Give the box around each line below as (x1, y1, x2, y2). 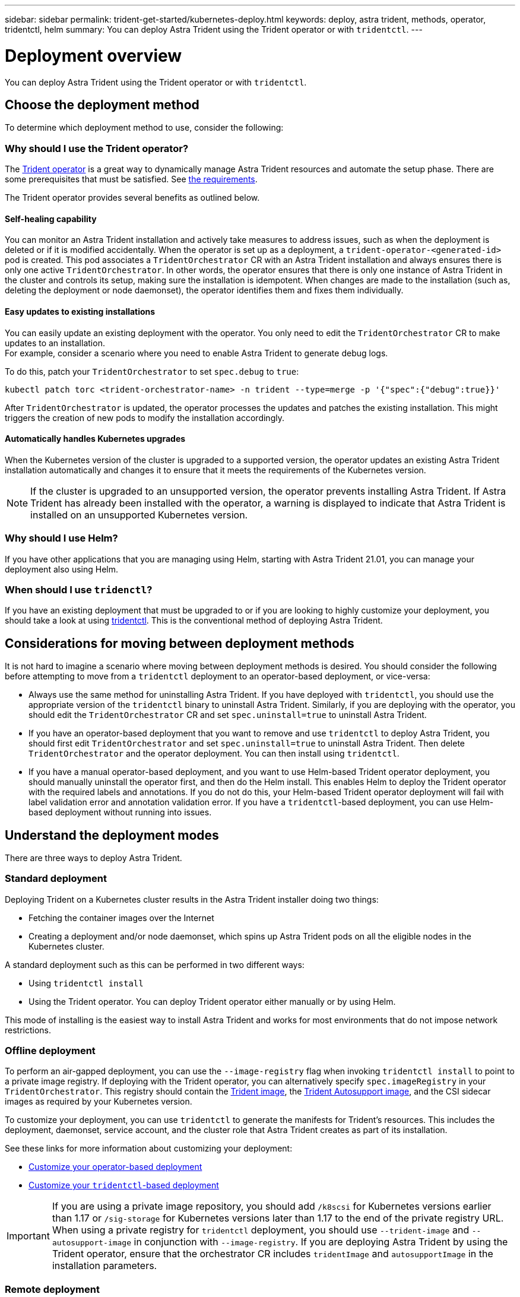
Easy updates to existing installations (5, 306, 156, 317)
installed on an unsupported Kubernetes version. (30, 508, 248, 521)
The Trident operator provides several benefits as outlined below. (5, 192, 260, 203)
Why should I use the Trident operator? (5, 142, 189, 154)
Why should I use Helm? (5, 532, 118, 545)
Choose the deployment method (5, 97, 199, 112)
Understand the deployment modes (5, 827, 219, 843)
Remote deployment (5, 1283, 100, 1295)
